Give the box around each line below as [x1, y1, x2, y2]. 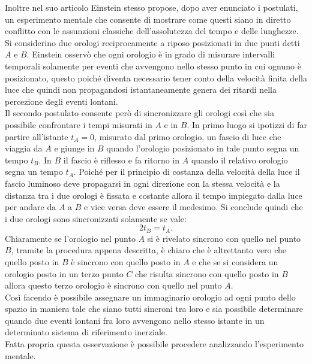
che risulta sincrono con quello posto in [135, 267, 279, 280]
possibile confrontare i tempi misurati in [5, 118, 152, 131]
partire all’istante [5, 130, 68, 142]
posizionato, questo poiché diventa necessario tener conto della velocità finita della [5, 71, 307, 84]
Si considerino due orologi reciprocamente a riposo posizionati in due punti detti [5, 36, 300, 48]
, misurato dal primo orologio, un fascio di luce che [94, 130, 281, 142]
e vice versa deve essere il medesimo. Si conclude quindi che [84, 201, 303, 213]
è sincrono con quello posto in [71, 255, 181, 268]
